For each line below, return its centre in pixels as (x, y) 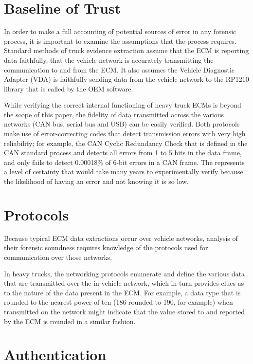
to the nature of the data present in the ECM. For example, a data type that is (122, 292)
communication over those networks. (58, 257)
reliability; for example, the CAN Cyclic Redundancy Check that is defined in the (126, 143)
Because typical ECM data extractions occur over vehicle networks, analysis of (121, 238)
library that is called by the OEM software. (69, 88)
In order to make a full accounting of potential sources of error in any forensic (120, 31)
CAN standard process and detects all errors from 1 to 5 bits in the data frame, (123, 153)
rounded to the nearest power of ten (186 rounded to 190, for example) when (118, 302)
